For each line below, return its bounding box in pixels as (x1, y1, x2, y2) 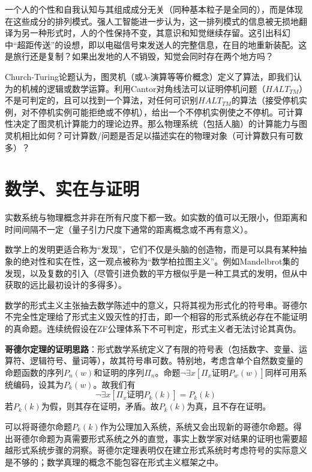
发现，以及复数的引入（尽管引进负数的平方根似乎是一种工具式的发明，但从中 (5, 266, 307, 279)
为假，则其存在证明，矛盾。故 (41, 400, 159, 412)
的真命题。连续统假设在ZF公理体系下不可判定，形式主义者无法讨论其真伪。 (5, 322, 301, 334)
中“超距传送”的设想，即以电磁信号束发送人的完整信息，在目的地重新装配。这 (5, 38, 307, 51)
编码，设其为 (13, 378, 64, 390)
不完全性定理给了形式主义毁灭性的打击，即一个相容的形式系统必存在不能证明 (5, 310, 307, 323)
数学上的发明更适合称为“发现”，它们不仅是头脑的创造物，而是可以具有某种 (5, 243, 299, 256)
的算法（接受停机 (231, 94, 299, 106)
